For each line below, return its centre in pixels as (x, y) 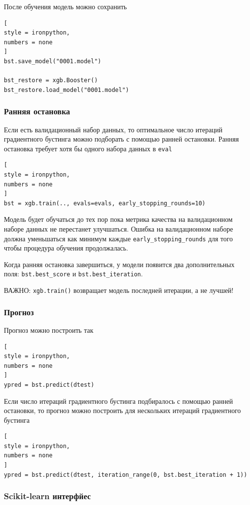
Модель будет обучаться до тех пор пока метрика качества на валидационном (118, 219)
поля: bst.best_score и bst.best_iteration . (74, 274)
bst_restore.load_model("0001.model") (67, 90)
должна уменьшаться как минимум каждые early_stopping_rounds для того (118, 238)
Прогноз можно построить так (49, 330)
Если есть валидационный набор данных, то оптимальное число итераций (113, 129)
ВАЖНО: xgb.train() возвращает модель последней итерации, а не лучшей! (119, 290)
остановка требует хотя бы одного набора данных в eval (88, 148)
